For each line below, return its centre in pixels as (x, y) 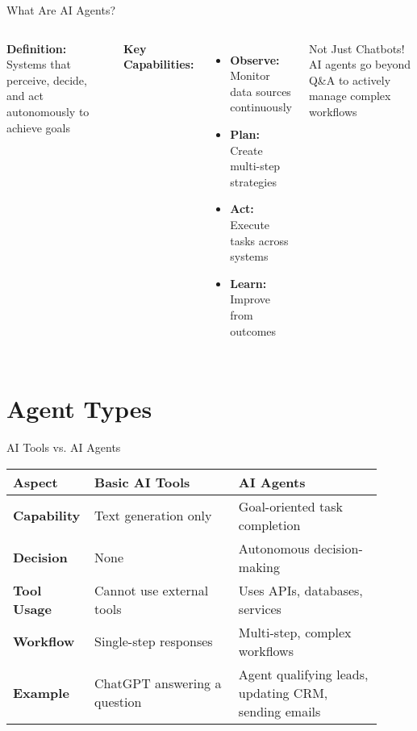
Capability (47, 516)
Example (41, 692)
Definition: (37, 48)
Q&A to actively (350, 79)
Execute (250, 224)
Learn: (248, 283)
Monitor (250, 75)
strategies (253, 181)
